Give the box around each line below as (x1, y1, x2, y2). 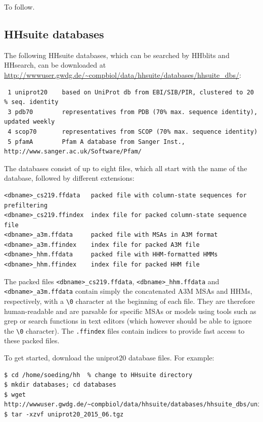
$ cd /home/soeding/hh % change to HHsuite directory (4, 371, 193, 379)
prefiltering (4, 201, 48, 209)
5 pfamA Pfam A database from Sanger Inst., (8, 138, 185, 145)
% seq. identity (4, 98, 59, 106)
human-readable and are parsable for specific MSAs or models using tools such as (4, 305, 256, 316)
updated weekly (4, 118, 55, 126)
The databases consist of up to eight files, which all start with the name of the (4, 163, 247, 173)
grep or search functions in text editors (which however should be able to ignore (4, 315, 252, 326)
